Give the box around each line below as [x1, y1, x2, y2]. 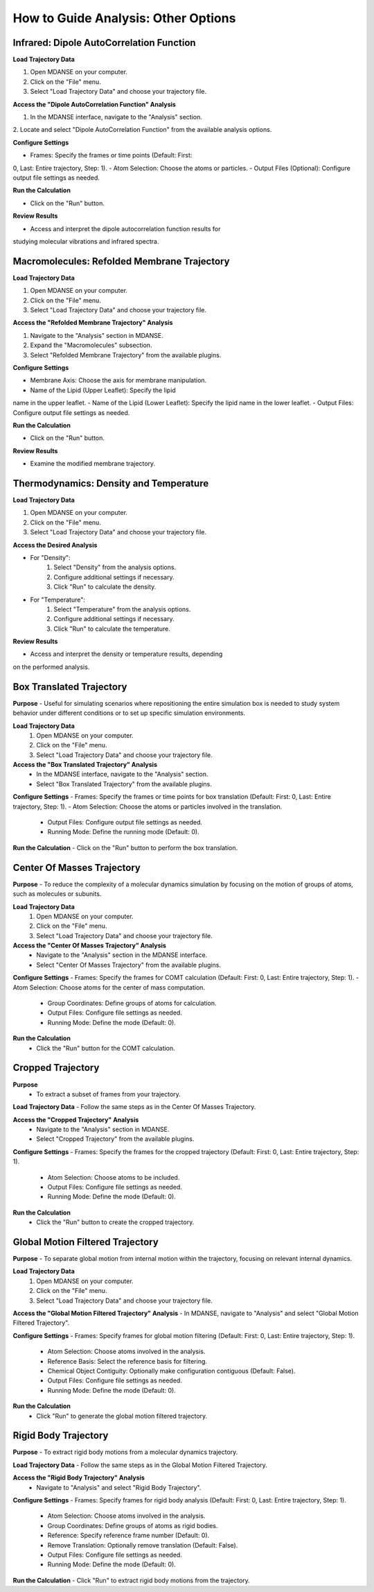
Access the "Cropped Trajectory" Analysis [12, 1115, 139, 1124]
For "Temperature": [30, 595, 86, 604]
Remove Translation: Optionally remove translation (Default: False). [47, 1541, 238, 1549]
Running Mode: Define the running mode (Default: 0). [47, 828, 200, 836]
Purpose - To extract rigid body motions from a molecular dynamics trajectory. [12, 1448, 238, 1457]
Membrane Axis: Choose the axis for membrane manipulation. [30, 376, 207, 384]
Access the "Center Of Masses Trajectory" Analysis [12, 941, 166, 950]
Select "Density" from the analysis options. [53, 563, 177, 572]
